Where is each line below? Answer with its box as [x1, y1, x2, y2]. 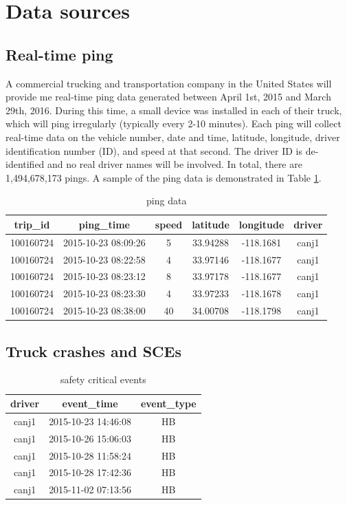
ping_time [78, 217, 130, 231]
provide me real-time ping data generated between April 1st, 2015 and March [5, 89, 331, 104]
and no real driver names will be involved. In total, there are [47, 157, 302, 171]
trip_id [14, 217, 50, 231]
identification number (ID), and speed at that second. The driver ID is [5, 143, 303, 158]
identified [5, 157, 45, 171]
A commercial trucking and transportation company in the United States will [5, 76, 332, 90]
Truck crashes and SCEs [5, 340, 181, 361]
